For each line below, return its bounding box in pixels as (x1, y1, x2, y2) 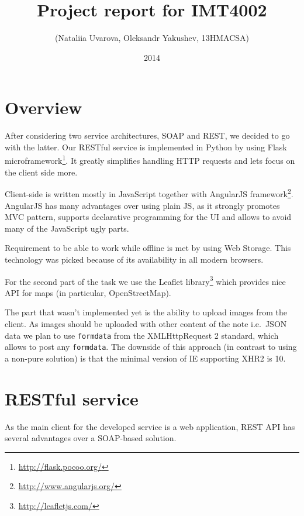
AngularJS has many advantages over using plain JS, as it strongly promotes (5, 199, 280, 211)
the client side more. (5, 166, 78, 178)
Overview (5, 95, 82, 119)
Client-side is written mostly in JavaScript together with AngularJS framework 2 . (5, 186, 293, 199)
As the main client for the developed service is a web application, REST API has (5, 420, 295, 432)
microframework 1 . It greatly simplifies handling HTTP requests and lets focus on (5, 153, 295, 167)
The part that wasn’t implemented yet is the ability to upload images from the (5, 306, 287, 318)
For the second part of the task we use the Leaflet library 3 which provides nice (5, 273, 286, 287)
